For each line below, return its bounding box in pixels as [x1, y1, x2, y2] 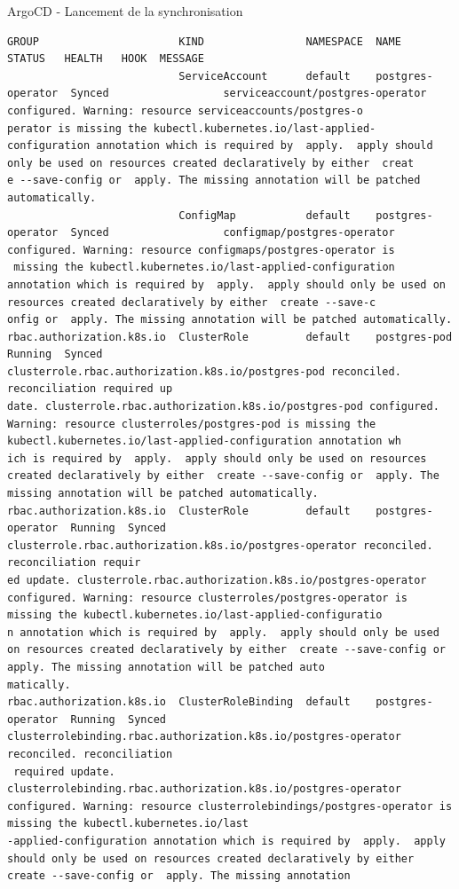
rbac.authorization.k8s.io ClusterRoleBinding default [7, 696, 351, 709]
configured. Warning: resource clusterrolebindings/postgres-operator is [7, 799, 453, 813]
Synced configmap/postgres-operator [70, 226, 395, 240]
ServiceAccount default [178, 69, 351, 83]
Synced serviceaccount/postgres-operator [70, 87, 427, 100]
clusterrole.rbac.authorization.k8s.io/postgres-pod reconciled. [7, 365, 401, 378]
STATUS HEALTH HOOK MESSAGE [7, 52, 204, 66]
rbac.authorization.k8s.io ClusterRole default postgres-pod [7, 330, 453, 343]
